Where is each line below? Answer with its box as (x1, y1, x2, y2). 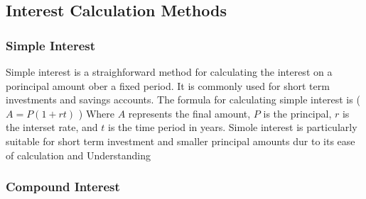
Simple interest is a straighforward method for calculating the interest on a (6, 64, 333, 79)
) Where (78, 106, 115, 120)
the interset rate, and (6, 120, 98, 135)
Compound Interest (6, 178, 120, 195)
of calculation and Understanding (6, 147, 151, 162)
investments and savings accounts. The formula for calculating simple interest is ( (6, 92, 360, 107)
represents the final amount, (128, 106, 251, 120)
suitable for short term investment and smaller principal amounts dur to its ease (6, 133, 355, 148)
